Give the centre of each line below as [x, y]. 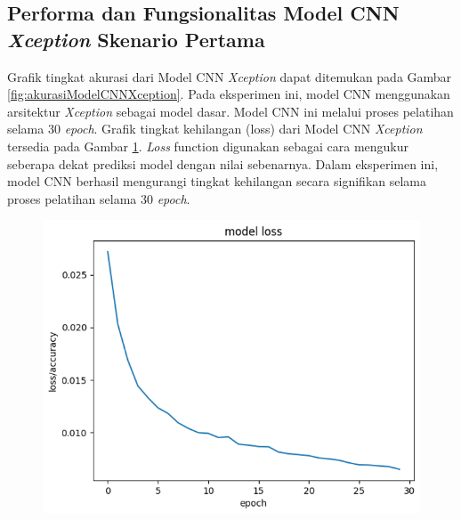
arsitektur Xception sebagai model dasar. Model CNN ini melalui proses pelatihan [230, 111]
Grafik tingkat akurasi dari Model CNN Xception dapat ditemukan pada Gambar [230, 76]
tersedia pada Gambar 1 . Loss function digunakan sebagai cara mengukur [208, 146]
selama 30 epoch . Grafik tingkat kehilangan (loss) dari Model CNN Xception [215, 129]
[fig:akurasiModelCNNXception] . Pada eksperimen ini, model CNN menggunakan [229, 94]
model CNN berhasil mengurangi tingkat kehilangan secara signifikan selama [217, 181]
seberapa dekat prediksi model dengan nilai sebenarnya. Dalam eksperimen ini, [223, 163]
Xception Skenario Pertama [136, 39]
